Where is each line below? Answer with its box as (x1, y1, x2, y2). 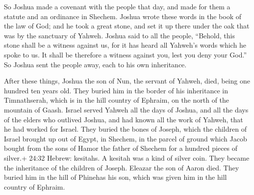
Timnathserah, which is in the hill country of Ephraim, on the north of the (4, 95, 229, 105)
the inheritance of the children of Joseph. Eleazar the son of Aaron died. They (4, 162, 239, 172)
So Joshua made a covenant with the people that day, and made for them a (4, 1, 230, 11)
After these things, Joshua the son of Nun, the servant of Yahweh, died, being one (4, 76, 250, 86)
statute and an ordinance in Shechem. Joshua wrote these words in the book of (4, 11, 242, 21)
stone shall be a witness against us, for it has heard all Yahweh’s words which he (4, 40, 246, 50)
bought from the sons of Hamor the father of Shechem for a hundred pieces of (4, 143, 238, 153)
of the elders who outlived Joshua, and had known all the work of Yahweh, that (4, 114, 243, 124)
